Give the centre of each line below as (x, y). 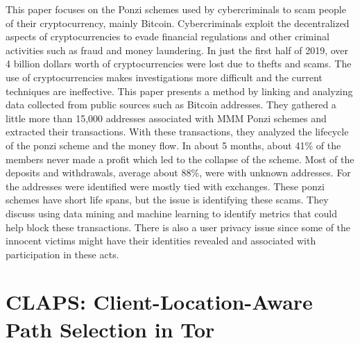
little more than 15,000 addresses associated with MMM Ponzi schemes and (166, 118)
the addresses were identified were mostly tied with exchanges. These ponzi (165, 186)
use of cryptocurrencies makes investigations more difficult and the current (164, 77)
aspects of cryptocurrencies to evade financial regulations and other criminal (168, 36)
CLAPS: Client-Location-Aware (159, 302)
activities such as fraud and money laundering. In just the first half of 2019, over (177, 50)
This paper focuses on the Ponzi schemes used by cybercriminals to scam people (176, 9)
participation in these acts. (62, 254)
